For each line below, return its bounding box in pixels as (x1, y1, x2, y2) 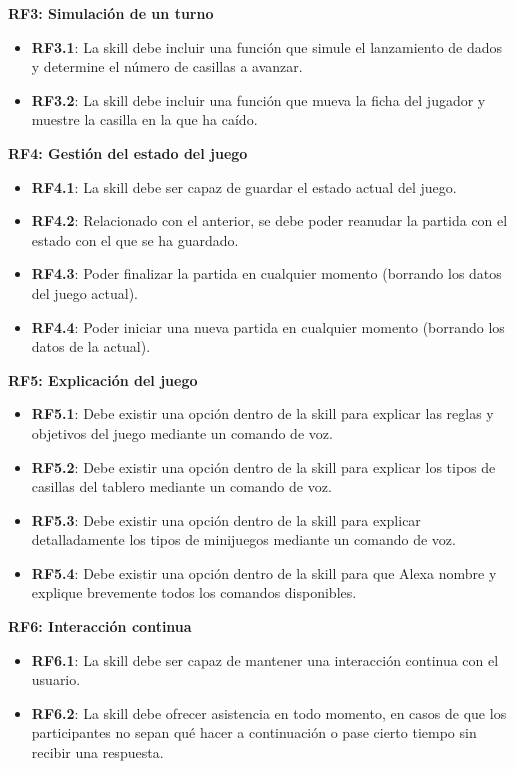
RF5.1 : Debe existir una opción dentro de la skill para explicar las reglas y (31, 403, 494, 424)
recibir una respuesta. (31, 742, 164, 763)
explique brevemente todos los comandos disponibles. (31, 582, 357, 603)
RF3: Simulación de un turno (8, 3, 214, 23)
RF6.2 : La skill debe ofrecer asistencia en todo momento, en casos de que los (31, 702, 507, 723)
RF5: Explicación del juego (8, 369, 198, 390)
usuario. (31, 669, 81, 690)
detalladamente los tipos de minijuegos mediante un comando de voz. (31, 529, 456, 550)
